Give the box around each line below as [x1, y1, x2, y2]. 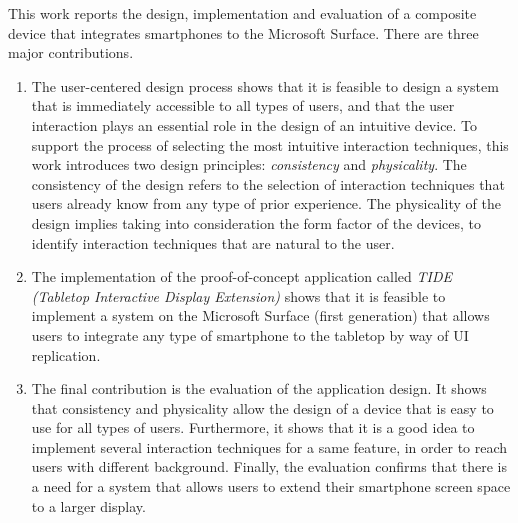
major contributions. [8, 42, 134, 63]
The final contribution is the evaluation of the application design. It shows [31, 378, 487, 399]
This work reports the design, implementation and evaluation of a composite [8, 3, 477, 23]
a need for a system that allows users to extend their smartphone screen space [31, 476, 511, 497]
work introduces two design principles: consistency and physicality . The [31, 154, 467, 175]
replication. [31, 344, 101, 365]
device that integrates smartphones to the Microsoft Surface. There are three [8, 22, 479, 43]
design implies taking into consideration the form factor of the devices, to [31, 212, 481, 233]
